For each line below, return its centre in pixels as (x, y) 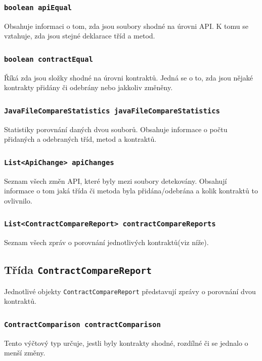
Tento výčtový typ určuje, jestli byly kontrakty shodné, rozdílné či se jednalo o (126, 343)
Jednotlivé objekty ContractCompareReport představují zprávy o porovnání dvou (130, 291)
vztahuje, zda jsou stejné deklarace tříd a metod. (80, 36)
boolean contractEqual (49, 59)
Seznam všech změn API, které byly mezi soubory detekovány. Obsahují (116, 180)
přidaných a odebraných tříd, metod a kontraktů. (80, 139)
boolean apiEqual (38, 7)
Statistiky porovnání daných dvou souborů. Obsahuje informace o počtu (116, 129)
